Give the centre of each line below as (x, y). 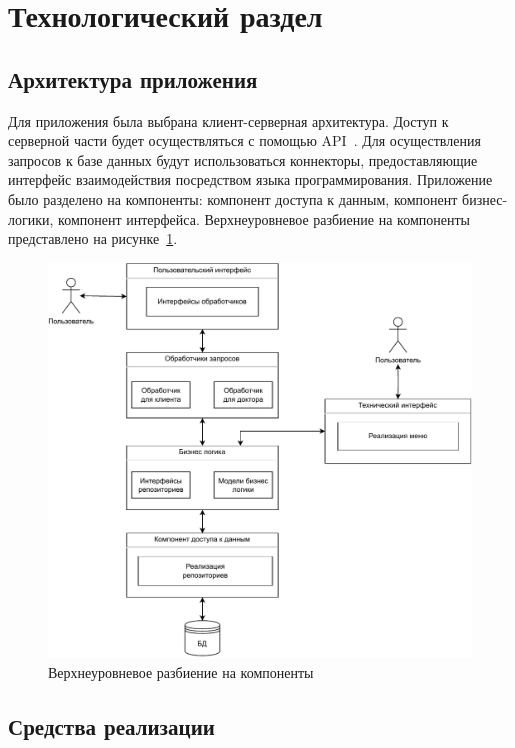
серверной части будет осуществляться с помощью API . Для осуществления (244, 140)
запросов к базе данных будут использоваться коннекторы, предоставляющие (243, 159)
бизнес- (485, 198)
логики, (31, 218)
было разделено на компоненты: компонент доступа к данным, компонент (233, 198)
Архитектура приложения (133, 78)
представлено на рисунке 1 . (93, 238)
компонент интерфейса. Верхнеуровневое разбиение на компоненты (264, 218)
